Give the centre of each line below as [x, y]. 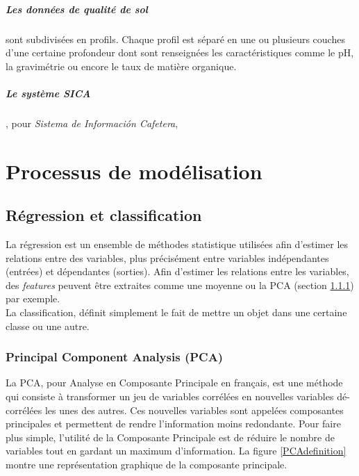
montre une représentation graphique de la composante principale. [147, 465]
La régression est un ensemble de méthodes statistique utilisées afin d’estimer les [177, 244]
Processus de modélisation [134, 171]
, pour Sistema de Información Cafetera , [92, 123]
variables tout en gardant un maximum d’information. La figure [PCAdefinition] [176, 451]
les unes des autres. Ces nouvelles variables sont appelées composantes [194, 410]
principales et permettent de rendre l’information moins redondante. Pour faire [173, 424]
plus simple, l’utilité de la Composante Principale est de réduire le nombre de [170, 437]
